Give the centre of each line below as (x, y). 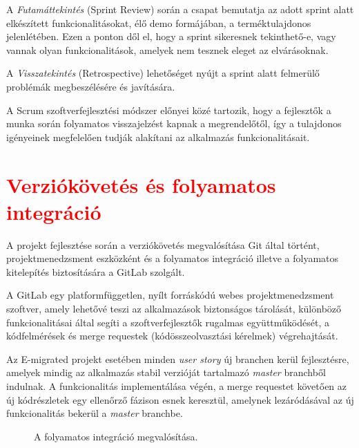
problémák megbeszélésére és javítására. (91, 86)
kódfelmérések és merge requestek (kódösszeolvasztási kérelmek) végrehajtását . (172, 336)
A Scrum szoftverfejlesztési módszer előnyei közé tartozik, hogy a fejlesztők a (169, 110)
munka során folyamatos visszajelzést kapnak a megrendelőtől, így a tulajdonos (174, 123)
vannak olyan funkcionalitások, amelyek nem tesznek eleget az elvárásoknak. (167, 49)
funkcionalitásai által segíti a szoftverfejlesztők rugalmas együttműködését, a (168, 322)
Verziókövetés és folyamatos (141, 184)
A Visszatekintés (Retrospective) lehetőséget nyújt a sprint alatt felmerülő (163, 73)
